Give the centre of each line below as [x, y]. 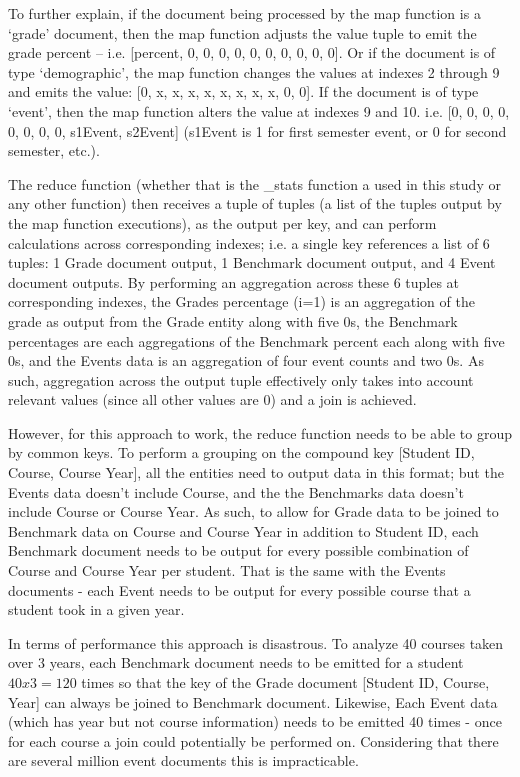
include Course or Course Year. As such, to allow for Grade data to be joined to [253, 511]
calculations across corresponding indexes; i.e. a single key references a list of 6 [249, 242]
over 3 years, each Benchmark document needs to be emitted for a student [236, 662]
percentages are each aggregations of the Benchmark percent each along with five [256, 340]
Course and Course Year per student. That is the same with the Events [227, 570]
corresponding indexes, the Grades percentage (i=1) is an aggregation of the [241, 301]
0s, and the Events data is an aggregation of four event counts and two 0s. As [246, 360]
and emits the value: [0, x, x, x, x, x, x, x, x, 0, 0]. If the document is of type [243, 91]
